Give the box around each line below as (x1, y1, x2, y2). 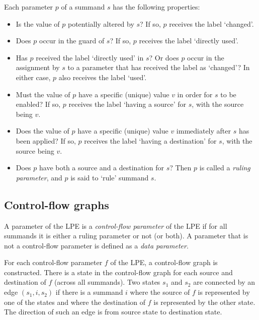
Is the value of (16, 18, 60, 29)
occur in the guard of (39, 35, 105, 46)
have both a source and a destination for (39, 162, 164, 173)
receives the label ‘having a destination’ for (84, 135, 217, 146)
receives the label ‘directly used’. (139, 35, 238, 46)
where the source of (130, 287, 190, 297)
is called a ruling (199, 162, 250, 173)
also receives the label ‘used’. (58, 72, 147, 82)
